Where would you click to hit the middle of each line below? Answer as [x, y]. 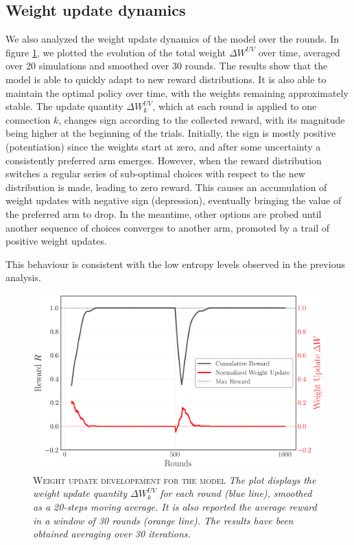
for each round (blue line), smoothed [236, 493]
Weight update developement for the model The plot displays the [175, 479]
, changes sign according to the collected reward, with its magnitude [202, 119]
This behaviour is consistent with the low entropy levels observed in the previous [175, 264]
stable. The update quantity [64, 106]
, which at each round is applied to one [235, 106]
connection [28, 119]
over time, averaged [299, 52]
